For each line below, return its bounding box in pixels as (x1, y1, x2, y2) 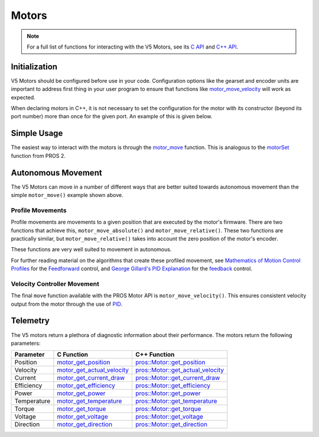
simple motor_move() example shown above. (11, 192, 123, 198)
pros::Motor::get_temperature (135, 397, 217, 405)
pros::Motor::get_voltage (135, 413, 204, 421)
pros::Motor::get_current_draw (135, 374, 220, 382)
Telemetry (11, 316, 50, 326)
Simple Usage (11, 128, 63, 138)
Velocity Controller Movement (11, 280, 100, 288)
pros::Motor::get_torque (135, 405, 201, 413)
